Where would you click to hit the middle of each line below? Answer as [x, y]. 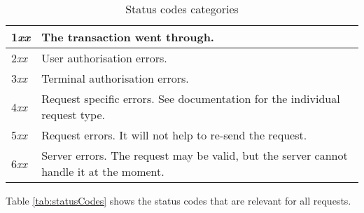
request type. [73, 115]
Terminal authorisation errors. [115, 78]
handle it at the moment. [103, 171]
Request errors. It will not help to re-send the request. [174, 135]
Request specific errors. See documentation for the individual [191, 98]
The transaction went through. [128, 37]
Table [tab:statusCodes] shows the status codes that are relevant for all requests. [178, 200]
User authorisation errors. [104, 58]
